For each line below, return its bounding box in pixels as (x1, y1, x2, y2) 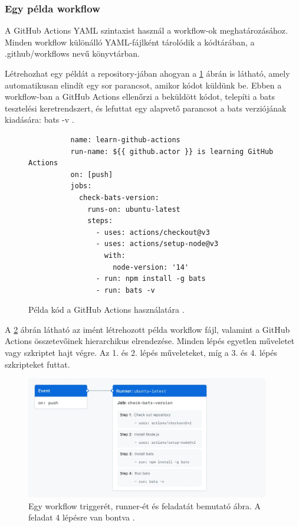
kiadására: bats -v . (5, 113, 74, 126)
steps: (87, 217, 113, 225)
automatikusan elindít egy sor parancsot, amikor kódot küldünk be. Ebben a (5, 78, 282, 91)
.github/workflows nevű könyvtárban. (5, 47, 140, 60)
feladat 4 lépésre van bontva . (28, 511, 135, 523)
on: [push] (70, 170, 113, 179)
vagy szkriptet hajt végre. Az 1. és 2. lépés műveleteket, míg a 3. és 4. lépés (5, 346, 277, 359)
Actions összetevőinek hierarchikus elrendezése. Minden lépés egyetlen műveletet (5, 335, 295, 347)
